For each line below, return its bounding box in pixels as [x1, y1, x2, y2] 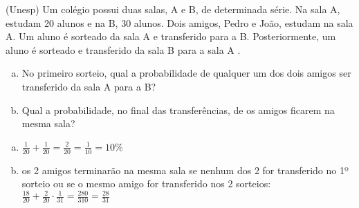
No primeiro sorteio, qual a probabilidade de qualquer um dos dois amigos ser [21, 66, 351, 80]
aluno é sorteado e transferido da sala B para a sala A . [6, 42, 241, 57]
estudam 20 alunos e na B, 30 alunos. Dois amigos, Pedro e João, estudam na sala [6, 15, 353, 30]
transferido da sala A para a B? [21, 79, 156, 93]
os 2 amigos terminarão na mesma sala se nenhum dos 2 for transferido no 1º [21, 162, 349, 177]
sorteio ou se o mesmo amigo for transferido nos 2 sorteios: [21, 176, 271, 191]
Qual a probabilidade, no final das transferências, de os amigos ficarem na [21, 102, 335, 117]
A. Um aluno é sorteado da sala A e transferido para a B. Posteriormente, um [6, 29, 336, 44]
